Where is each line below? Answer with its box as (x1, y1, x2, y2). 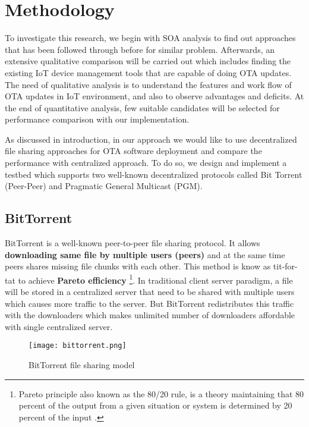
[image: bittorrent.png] (29, 341, 127, 350)
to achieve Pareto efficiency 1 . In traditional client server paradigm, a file (18, 272, 293, 286)
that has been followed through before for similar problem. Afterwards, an (5, 43, 275, 55)
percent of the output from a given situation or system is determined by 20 (18, 399, 292, 412)
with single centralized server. (5, 320, 113, 332)
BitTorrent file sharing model (29, 359, 135, 371)
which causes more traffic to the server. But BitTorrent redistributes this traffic (5, 297, 294, 309)
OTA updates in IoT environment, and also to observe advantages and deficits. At (5, 90, 304, 102)
